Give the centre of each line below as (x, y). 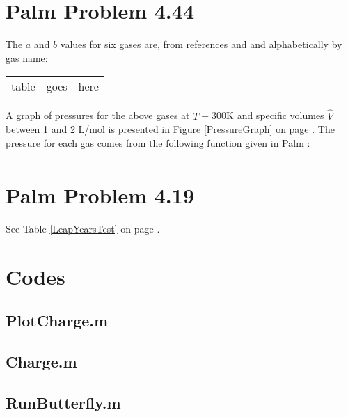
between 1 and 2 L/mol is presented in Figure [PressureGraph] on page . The (170, 129)
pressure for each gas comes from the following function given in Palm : (158, 142)
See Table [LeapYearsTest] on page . (83, 228)
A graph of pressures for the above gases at (98, 115)
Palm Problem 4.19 (100, 195)
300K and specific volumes (268, 115)
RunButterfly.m (63, 402)
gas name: (27, 57)
